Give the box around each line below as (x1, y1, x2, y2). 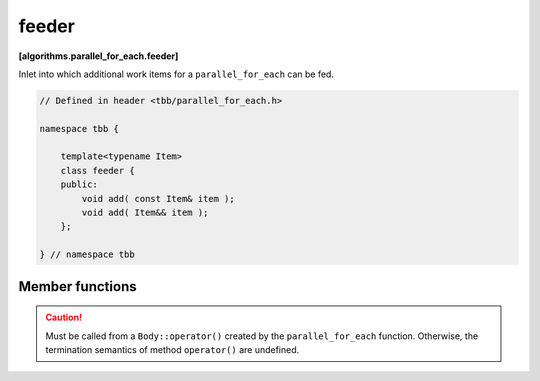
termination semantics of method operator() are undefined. (45, 344, 300, 355)
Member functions (18, 278, 137, 295)
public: (60, 179, 99, 190)
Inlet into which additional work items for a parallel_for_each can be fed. (18, 68, 335, 80)
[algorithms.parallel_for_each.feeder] (18, 50, 179, 62)
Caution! (45, 311, 83, 324)
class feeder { (60, 165, 135, 176)
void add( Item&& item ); (81, 207, 209, 219)
